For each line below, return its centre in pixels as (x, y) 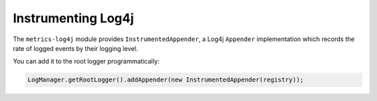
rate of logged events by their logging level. (75, 48)
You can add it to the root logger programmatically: (86, 61)
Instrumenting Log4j (73, 18)
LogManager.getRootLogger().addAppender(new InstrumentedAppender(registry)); (165, 80)
